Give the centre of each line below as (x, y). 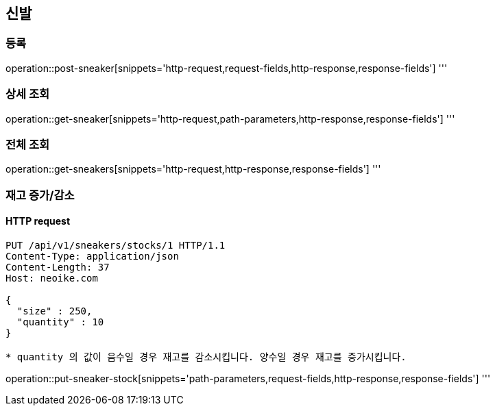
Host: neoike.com (52, 278)
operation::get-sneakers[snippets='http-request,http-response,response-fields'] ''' (193, 169)
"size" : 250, (55, 311)
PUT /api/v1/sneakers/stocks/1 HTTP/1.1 (116, 245)
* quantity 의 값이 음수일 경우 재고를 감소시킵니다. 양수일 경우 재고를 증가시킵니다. (206, 357)
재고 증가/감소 (40, 195)
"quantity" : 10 (60, 322)
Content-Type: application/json (92, 256)
